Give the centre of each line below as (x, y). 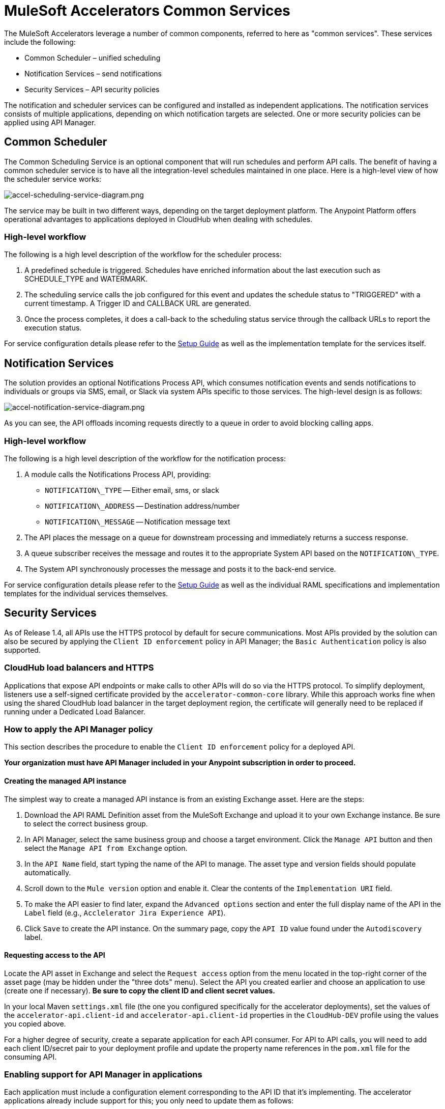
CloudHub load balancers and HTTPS (79, 668)
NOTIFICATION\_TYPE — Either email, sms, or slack (132, 490)
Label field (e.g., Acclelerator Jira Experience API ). (125, 912)
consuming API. (31, 1057)
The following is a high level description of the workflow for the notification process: (145, 458)
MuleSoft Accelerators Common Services (147, 11)
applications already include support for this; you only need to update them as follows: (149, 1101)
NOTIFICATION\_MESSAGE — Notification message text (138, 521)
